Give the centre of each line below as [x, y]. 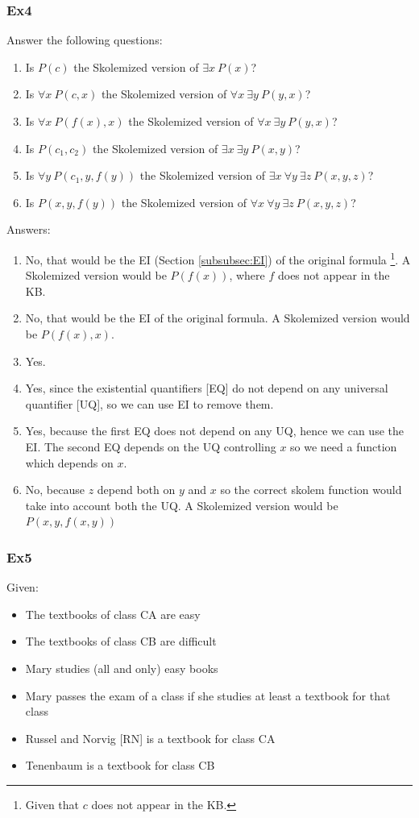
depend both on [136, 490]
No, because [55, 490]
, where [247, 275]
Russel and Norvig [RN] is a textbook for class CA [150, 738]
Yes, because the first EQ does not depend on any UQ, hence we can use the [214, 431]
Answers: [29, 229]
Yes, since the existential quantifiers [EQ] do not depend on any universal [207, 388]
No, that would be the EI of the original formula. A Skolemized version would [218, 318]
